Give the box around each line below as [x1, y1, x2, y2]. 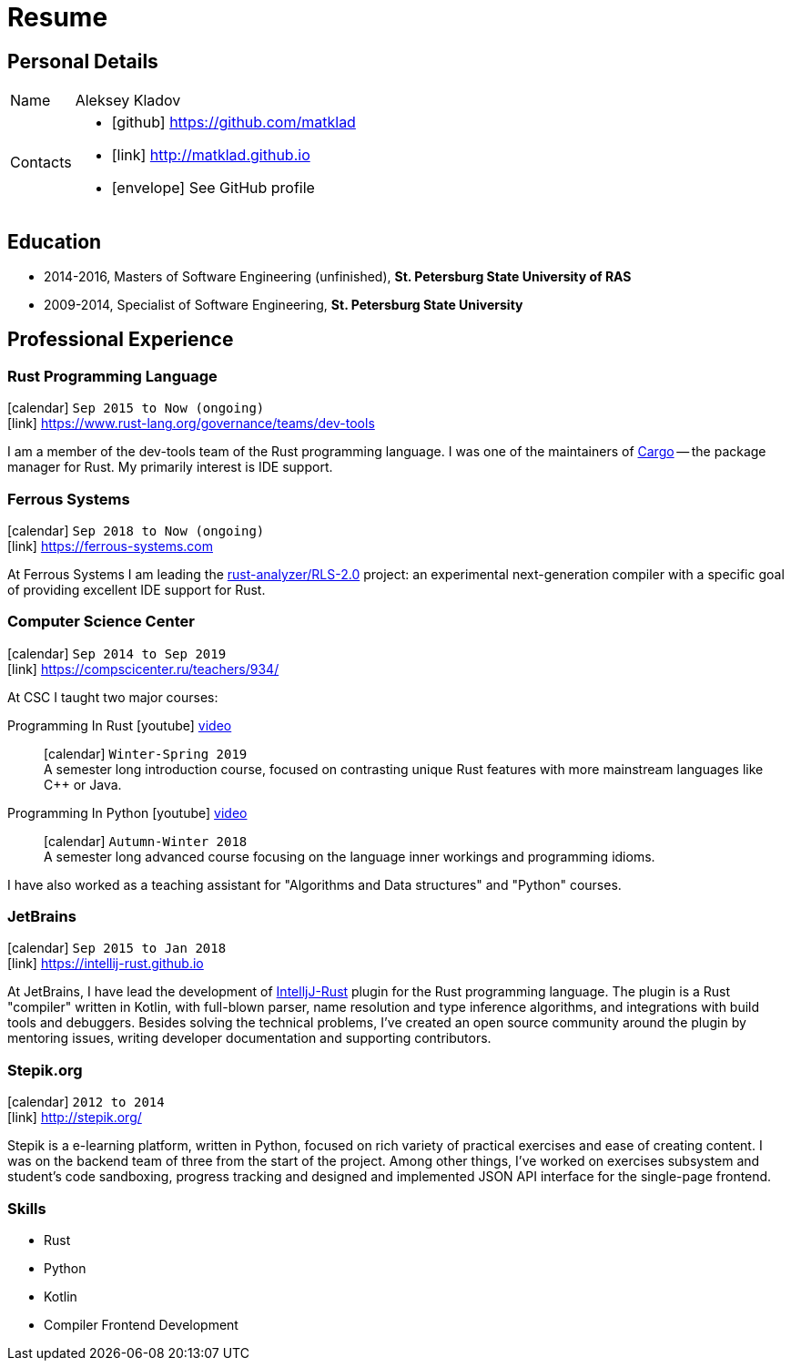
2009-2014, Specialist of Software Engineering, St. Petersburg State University [44, 297, 523, 313]
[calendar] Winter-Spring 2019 [44, 745, 248, 761]
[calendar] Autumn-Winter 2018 [44, 832, 248, 849]
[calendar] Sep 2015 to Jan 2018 [7, 940, 227, 956]
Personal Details [7, 49, 158, 73]
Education [7, 230, 102, 253]
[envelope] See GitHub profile [111, 179, 315, 198]
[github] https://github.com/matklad [111, 113, 356, 132]
